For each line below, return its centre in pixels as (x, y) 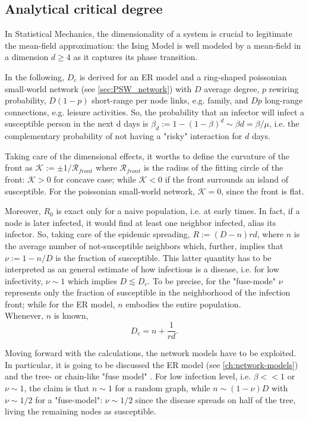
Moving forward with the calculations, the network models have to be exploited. (151, 353)
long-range (284, 100)
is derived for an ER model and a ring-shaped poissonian (183, 76)
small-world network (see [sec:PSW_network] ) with (98, 88)
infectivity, (24, 280)
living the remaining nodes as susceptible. (81, 411)
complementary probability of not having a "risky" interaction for (124, 136)
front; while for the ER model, (60, 304)
